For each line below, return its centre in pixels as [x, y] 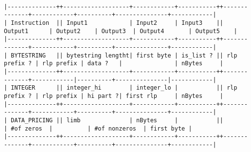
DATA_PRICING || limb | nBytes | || [117, 120]
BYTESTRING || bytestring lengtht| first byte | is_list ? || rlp [124, 55]
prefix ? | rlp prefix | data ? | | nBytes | [114, 64]
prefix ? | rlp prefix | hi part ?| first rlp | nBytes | [114, 96]
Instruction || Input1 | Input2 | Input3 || [117, 23]
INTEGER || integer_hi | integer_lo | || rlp [124, 88]
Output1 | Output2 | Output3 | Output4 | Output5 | [121, 31]
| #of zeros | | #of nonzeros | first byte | [98, 128]
